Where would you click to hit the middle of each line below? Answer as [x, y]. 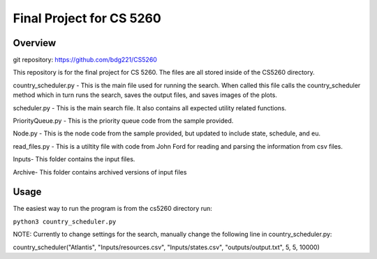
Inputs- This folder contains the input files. [74, 159]
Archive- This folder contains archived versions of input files [100, 172]
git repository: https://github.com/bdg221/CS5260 [85, 60]
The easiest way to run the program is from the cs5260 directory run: [113, 209]
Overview [35, 43]
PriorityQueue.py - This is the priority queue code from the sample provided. [123, 121]
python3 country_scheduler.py [65, 221]
